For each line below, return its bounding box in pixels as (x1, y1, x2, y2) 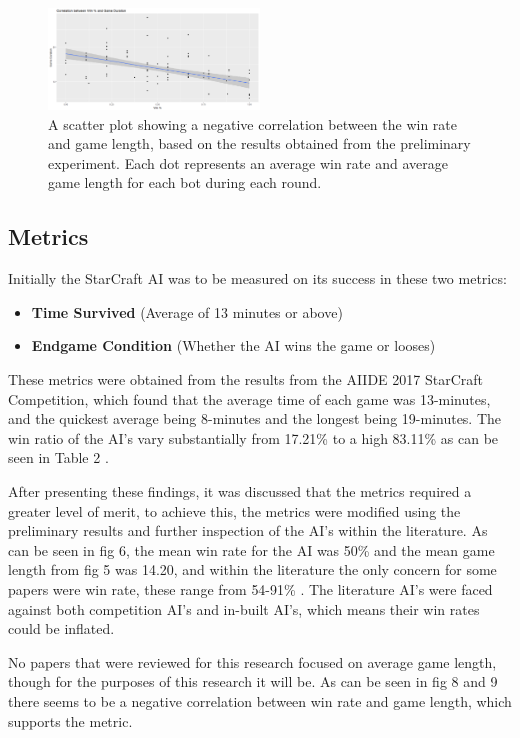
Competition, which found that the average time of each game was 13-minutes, (8, 388, 491, 409)
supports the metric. (8, 710, 133, 731)
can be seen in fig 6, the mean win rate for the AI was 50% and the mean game (8, 539, 495, 560)
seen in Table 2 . (8, 447, 109, 468)
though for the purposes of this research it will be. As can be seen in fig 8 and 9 (8, 671, 498, 692)
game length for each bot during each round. (48, 172, 322, 193)
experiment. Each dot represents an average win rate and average (48, 152, 448, 173)
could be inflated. (8, 618, 115, 639)
